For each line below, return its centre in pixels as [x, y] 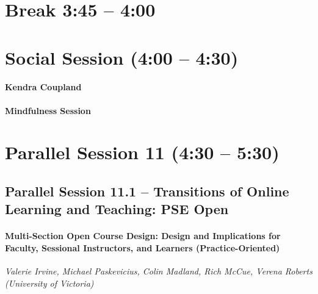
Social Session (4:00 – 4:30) [122, 57]
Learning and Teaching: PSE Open [117, 209]
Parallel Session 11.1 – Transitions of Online [147, 191]
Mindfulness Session [48, 110]
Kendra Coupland [43, 87]
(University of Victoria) [49, 283]
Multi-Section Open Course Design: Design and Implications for [143, 236]
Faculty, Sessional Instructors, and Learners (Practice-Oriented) [143, 247]
